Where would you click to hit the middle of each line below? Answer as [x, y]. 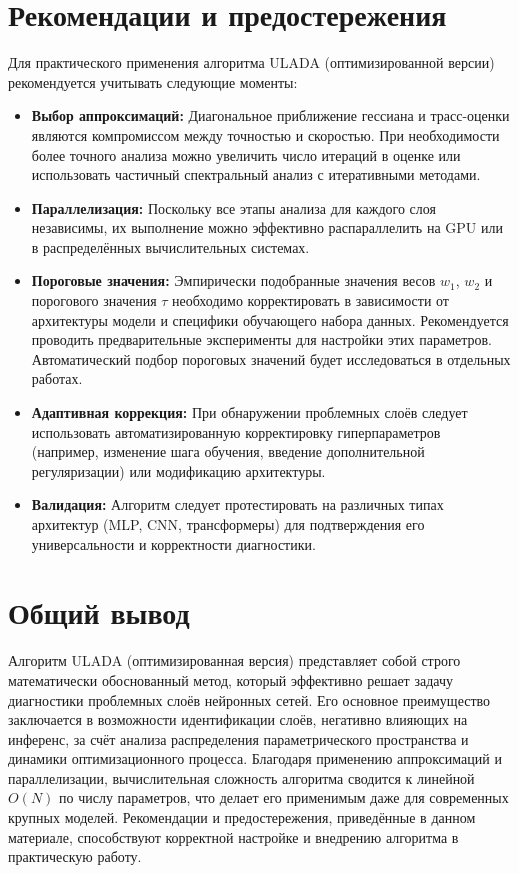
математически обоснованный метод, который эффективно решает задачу [230, 679]
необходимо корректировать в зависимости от [310, 300]
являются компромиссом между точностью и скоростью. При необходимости [265, 134]
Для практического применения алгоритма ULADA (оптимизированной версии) [251, 62]
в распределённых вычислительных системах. [170, 246]
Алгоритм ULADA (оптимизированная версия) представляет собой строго [234, 660]
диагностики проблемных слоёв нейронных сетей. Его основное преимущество [249, 699]
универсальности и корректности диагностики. [173, 543]
